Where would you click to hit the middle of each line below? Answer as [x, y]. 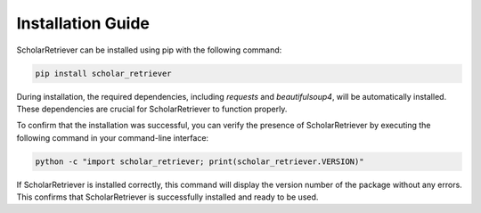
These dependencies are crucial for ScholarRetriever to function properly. [152, 109]
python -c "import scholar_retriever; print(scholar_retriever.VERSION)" [200, 161]
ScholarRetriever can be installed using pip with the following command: [149, 50]
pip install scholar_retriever [104, 73]
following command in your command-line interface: [113, 137]
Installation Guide [83, 23]
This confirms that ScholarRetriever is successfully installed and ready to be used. [167, 197]
